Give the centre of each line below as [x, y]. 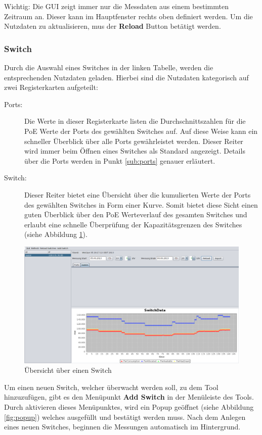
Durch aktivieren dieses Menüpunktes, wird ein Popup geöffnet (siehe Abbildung [129, 406]
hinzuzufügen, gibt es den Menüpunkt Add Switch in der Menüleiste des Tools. [129, 397]
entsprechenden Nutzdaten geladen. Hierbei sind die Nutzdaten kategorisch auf [126, 77]
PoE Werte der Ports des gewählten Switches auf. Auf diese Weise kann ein [141, 131]
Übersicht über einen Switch [68, 370]
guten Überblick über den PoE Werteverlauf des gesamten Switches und [136, 214]
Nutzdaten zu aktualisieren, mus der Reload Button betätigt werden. [113, 26]
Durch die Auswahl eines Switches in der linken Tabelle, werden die [109, 67]
